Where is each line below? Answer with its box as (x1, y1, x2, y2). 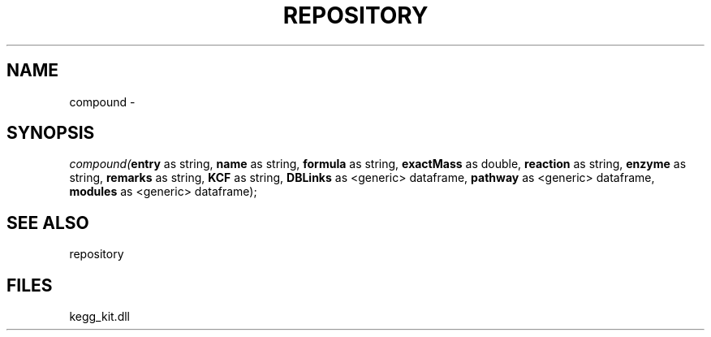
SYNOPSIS (6, 123, 95, 144)
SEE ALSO (6, 212, 89, 233)
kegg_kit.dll (69, 309, 130, 324)
